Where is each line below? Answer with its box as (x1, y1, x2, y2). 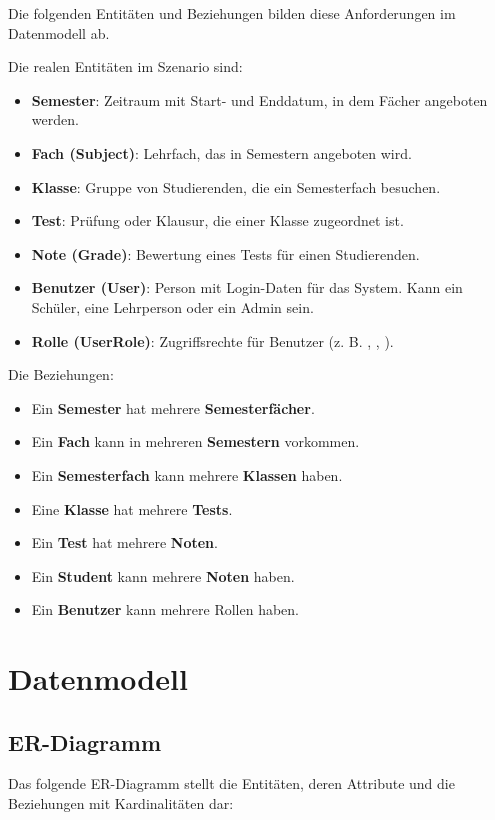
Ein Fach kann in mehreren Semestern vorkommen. (31, 431, 360, 452)
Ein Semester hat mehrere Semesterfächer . (31, 397, 315, 418)
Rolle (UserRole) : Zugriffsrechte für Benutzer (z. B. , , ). (31, 330, 394, 351)
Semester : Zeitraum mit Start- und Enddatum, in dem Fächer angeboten (31, 89, 488, 110)
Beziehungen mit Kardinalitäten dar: (8, 793, 234, 814)
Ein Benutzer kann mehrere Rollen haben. (31, 599, 299, 620)
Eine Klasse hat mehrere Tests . (31, 498, 233, 519)
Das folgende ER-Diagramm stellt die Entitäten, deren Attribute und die (8, 773, 455, 794)
